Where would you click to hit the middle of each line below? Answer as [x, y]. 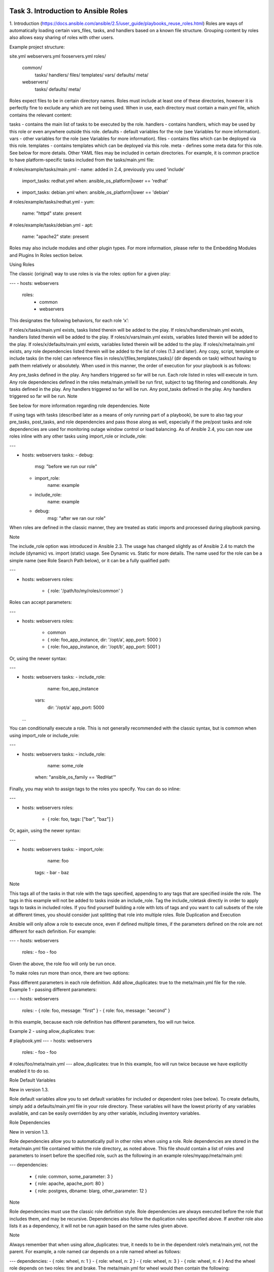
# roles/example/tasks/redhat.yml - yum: [52, 201]
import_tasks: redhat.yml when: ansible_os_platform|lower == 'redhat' [95, 181]
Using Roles [22, 265]
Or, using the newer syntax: [38, 658]
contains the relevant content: [41, 115]
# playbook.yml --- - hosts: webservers [51, 1040]
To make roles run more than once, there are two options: [69, 973]
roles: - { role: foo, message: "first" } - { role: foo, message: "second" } [96, 1010]
